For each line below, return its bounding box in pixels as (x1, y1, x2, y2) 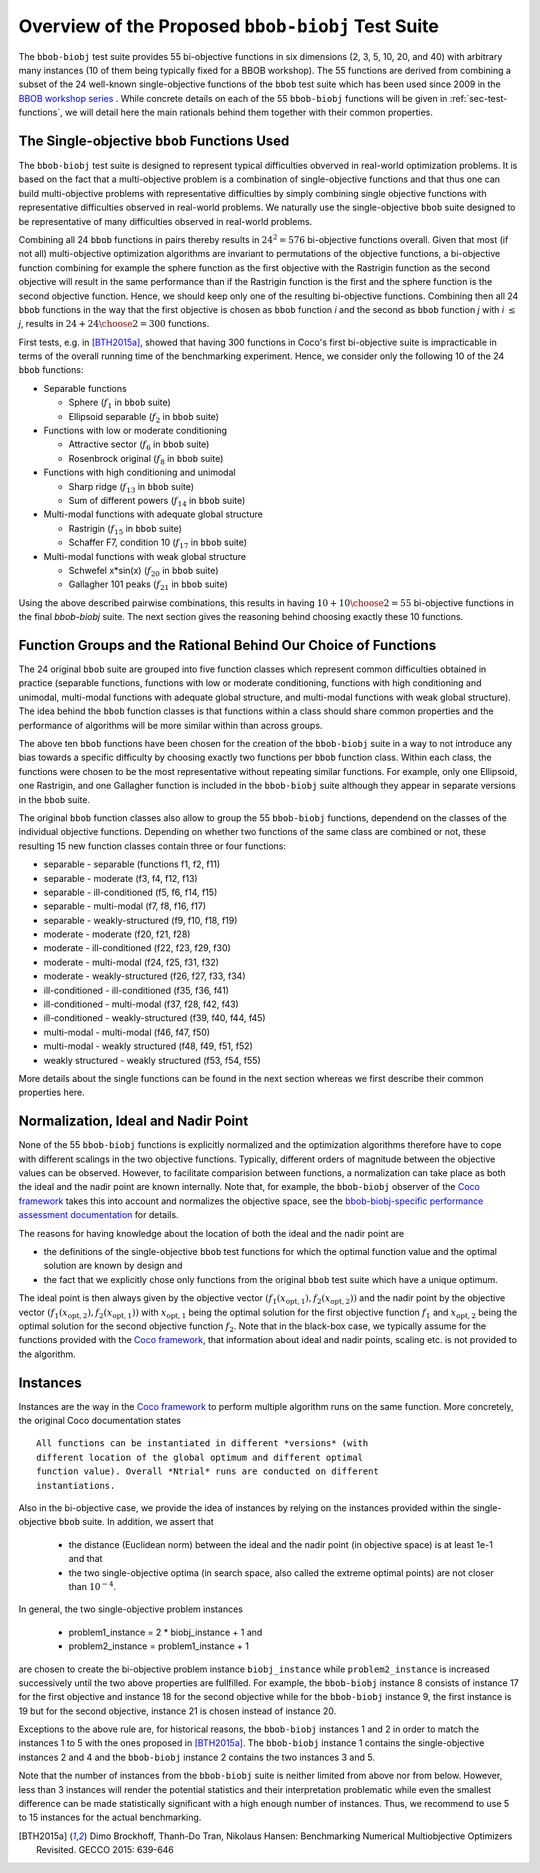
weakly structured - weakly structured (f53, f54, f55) (43, 1054, 261, 1066)
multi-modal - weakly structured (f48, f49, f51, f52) (43, 1040, 254, 1052)
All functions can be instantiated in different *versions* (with (36, 1438, 369, 1449)
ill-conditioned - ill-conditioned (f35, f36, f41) (43, 984, 230, 996)
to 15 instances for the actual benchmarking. (18, 1811, 202, 1824)
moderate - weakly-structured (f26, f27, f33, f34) (43, 970, 246, 982)
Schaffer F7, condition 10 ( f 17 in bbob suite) (68, 536, 248, 550)
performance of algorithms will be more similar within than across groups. (18, 719, 323, 731)
